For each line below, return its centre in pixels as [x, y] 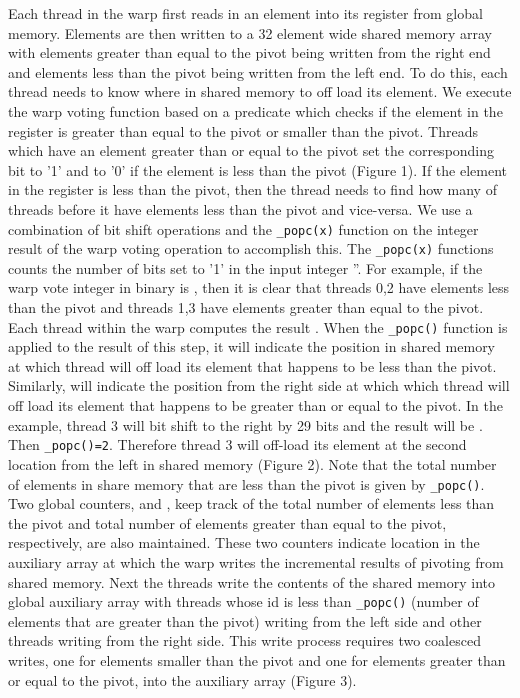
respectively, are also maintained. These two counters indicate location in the [244, 542]
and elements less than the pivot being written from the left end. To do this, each [258, 71]
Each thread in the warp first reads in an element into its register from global [245, 13]
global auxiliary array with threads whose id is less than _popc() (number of [243, 601]
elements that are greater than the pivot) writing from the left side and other [245, 620]
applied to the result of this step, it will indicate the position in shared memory [252, 346]
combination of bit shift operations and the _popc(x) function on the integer [243, 228]
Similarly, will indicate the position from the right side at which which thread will [259, 385]
